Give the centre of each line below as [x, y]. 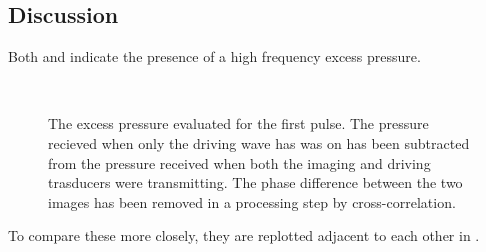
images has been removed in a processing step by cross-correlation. [252, 201]
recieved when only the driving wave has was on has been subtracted [259, 142]
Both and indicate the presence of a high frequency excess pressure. [214, 56]
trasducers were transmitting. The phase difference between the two [255, 182]
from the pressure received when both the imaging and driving [239, 162]
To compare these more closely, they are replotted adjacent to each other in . [244, 235]
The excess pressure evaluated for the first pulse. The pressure [238, 123]
